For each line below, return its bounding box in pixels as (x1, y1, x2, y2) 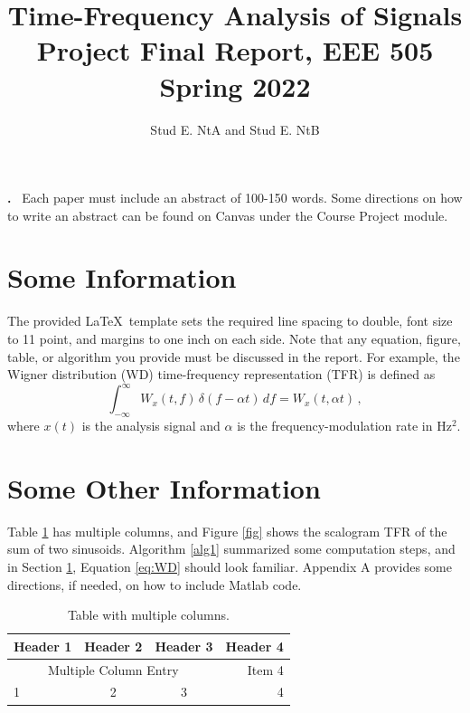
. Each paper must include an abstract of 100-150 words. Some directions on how (7, 188, 463, 207)
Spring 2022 (159, 67, 311, 104)
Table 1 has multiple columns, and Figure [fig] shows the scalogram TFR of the (7, 521, 447, 540)
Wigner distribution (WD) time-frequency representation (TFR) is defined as (7, 365, 436, 384)
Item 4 (247, 660, 284, 679)
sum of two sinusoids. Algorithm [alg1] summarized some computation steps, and (7, 539, 456, 558)
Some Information (7, 259, 237, 296)
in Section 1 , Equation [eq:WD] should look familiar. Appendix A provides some (7, 556, 452, 575)
